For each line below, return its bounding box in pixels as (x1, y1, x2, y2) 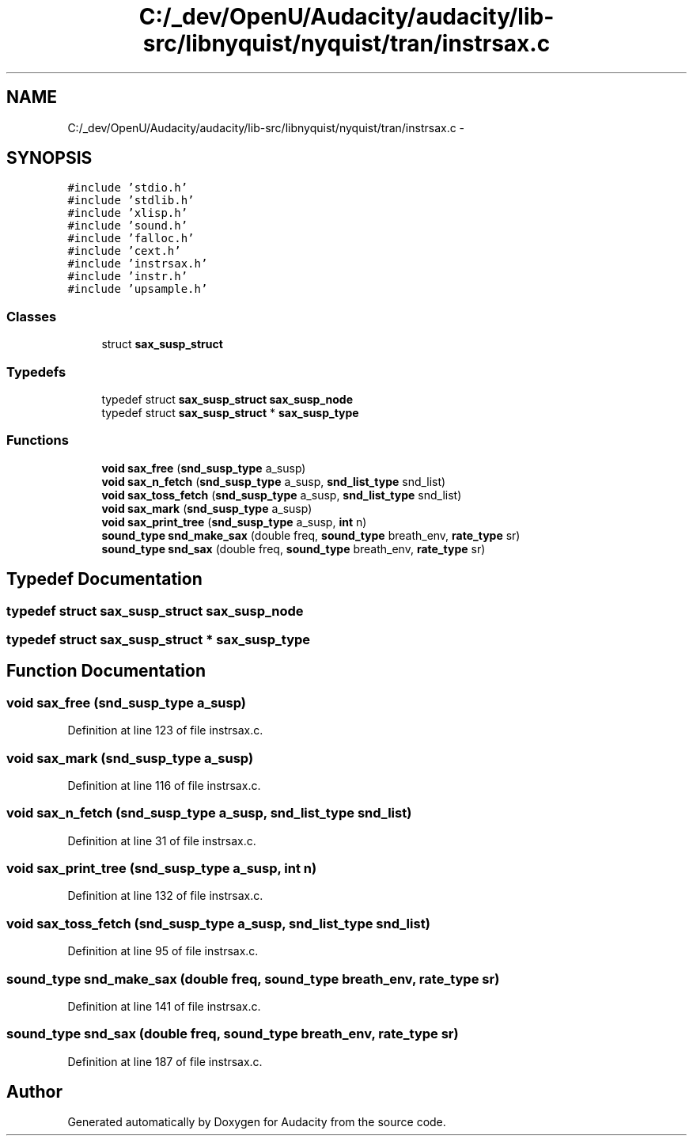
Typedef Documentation (6, 569, 203, 590)
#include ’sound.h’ (67, 219, 188, 233)
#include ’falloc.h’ (67, 232, 195, 245)
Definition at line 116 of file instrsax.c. (67, 778, 261, 792)
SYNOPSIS (6, 148, 93, 169)
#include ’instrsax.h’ (67, 257, 208, 271)
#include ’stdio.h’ (67, 181, 188, 195)
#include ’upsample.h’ (67, 283, 208, 296)
